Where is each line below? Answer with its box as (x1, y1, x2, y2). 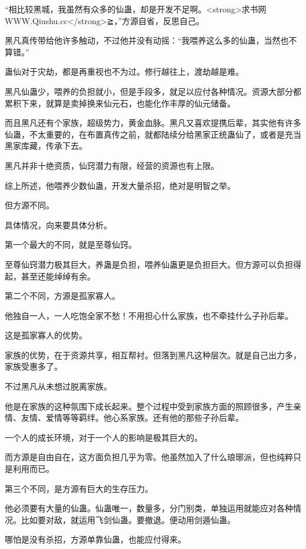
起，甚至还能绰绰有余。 (5, 269, 95, 282)
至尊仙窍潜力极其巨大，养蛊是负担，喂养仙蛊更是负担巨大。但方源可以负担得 (5, 258, 301, 270)
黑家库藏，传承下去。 (5, 139, 87, 152)
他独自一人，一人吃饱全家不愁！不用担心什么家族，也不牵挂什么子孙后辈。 (5, 309, 293, 321)
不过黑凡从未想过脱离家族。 (5, 380, 112, 392)
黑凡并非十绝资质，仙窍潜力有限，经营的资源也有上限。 (5, 159, 219, 171)
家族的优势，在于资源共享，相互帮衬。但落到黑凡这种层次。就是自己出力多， (5, 348, 301, 361)
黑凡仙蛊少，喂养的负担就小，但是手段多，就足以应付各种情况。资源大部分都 (5, 85, 301, 97)
